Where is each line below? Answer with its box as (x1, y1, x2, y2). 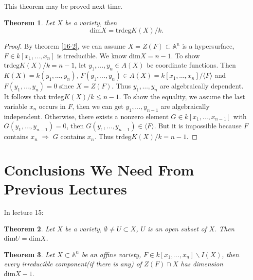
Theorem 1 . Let (4, 17, 55, 27)
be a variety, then (65, 17, 117, 27)
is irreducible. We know (57, 50, 127, 60)
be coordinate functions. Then (146, 60, 236, 70)
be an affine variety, (81, 249, 141, 259)
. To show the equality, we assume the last (119, 91, 245, 102)
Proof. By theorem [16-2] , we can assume (4, 41, 126, 51)
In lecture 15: (4, 207, 44, 217)
